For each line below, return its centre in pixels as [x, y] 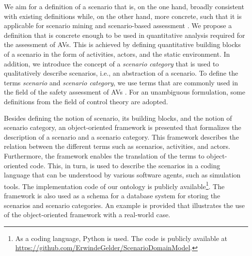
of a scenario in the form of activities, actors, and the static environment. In [117, 54]
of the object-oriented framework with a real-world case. [87, 215]
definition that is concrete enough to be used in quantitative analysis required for [125, 35]
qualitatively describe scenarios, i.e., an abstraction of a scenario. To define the [121, 73]
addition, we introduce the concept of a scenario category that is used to [111, 63]
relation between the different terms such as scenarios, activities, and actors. [117, 146]
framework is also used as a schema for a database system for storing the [112, 195]
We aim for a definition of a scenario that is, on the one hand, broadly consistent [124, 6]
